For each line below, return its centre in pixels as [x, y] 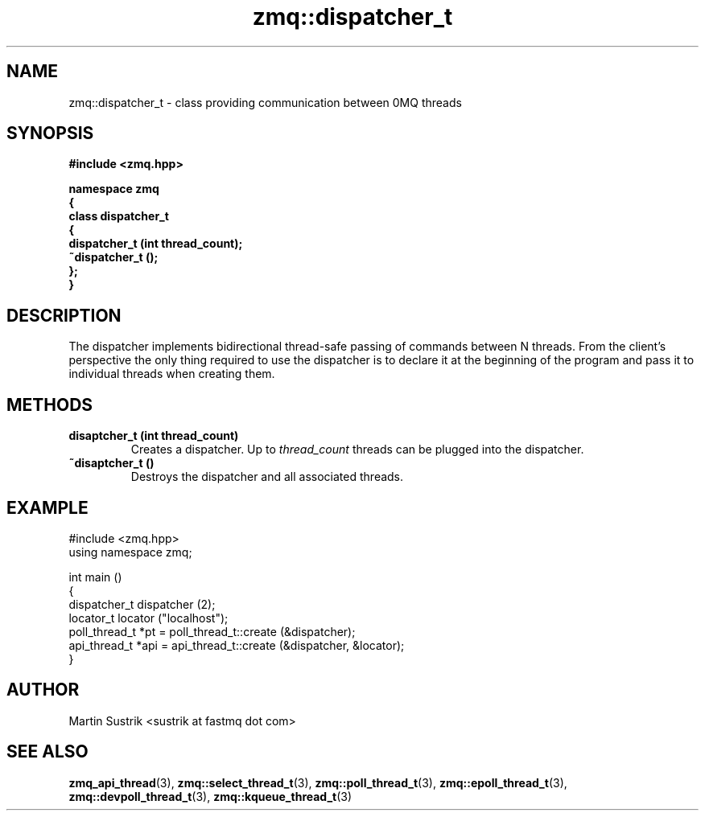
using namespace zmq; [130, 552]
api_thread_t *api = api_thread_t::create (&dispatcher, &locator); [237, 645]
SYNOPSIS [50, 133]
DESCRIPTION [64, 315]
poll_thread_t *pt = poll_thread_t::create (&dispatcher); [212, 631]
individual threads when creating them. [172, 374]
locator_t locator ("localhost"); [148, 618]
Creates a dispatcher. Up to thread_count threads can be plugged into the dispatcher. [357, 450]
